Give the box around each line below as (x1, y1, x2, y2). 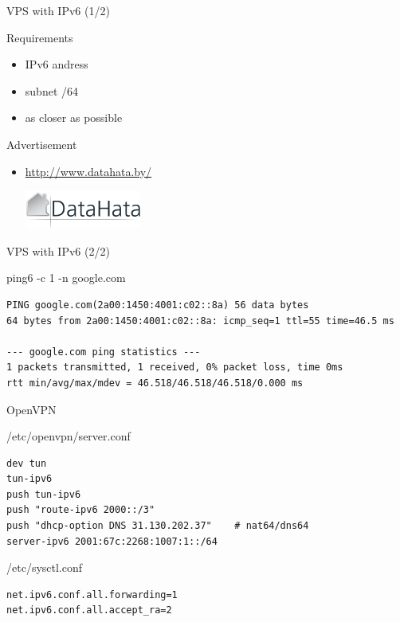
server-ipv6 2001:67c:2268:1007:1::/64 (6, 535, 218, 547)
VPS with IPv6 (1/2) (6, 2, 110, 18)
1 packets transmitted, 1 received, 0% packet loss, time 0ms (6, 362, 343, 374)
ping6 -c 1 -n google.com (6, 269, 126, 286)
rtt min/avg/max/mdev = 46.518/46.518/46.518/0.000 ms (6, 377, 304, 389)
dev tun (6, 457, 47, 469)
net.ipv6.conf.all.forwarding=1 (6, 589, 178, 600)
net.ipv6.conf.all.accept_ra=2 (6, 604, 172, 616)
